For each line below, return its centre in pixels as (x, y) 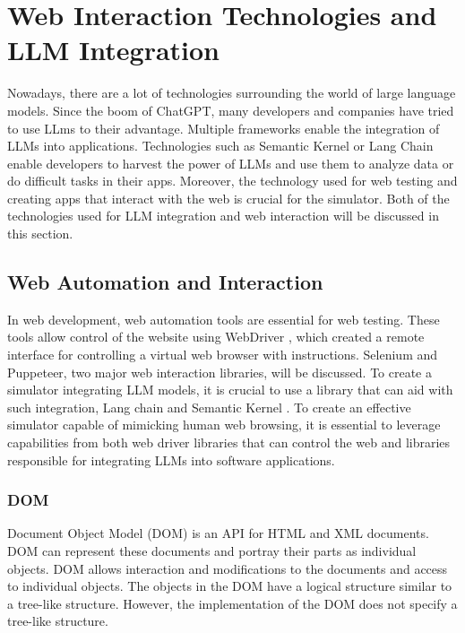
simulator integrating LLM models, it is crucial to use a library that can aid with (230, 390)
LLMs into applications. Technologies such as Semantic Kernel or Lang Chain (220, 146)
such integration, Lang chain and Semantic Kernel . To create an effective (209, 407)
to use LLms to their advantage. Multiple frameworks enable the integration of (224, 128)
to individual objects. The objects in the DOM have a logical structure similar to (230, 586)
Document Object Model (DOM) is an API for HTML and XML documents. (218, 533)
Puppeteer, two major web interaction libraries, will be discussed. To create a (220, 372)
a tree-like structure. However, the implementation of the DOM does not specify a (232, 603)
